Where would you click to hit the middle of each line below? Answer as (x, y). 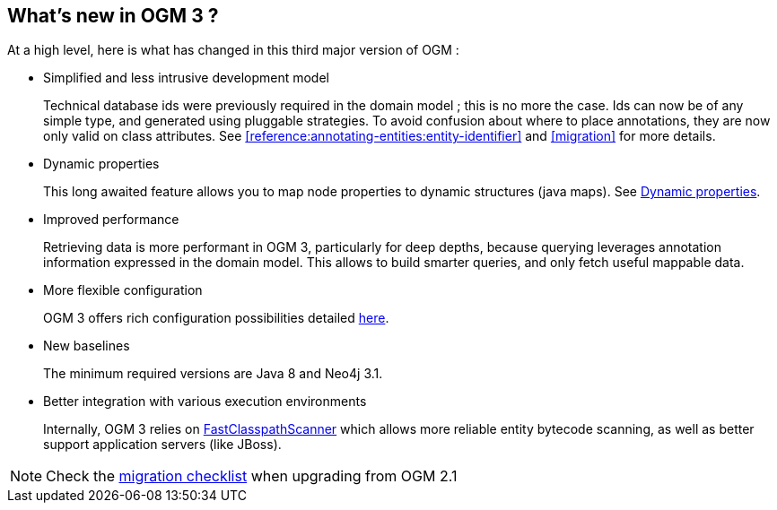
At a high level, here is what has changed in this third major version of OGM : (233, 50)
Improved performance (111, 220)
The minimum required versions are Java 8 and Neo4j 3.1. (213, 374)
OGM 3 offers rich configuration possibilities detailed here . (216, 318)
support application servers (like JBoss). (162, 445)
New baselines (87, 346)
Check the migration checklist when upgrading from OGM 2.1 (252, 476)
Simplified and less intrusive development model (186, 78)
